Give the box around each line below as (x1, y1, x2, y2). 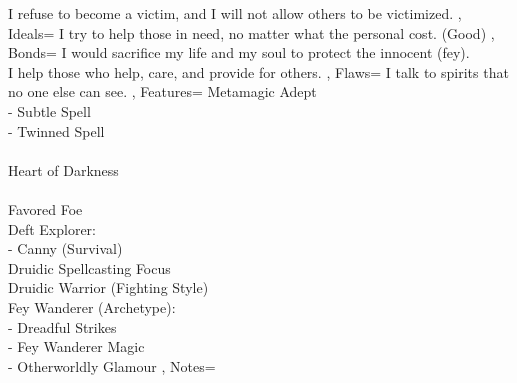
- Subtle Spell (8, 100, 91, 121)
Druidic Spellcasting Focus (8, 257, 171, 278)
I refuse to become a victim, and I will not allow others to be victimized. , (8, 3, 462, 23)
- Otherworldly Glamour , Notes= (8, 355, 216, 376)
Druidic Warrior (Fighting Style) (8, 277, 209, 298)
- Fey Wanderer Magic (8, 336, 145, 357)
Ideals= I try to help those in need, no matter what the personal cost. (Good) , (8, 22, 495, 43)
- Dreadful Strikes (8, 316, 117, 337)
